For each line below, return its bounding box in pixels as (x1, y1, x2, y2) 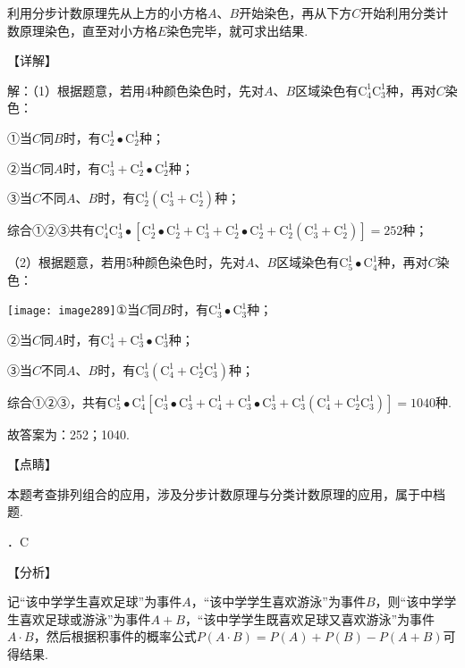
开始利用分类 (360, 4, 436, 21)
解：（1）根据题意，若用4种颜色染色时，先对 (7, 80, 264, 99)
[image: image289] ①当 (7, 300, 140, 319)
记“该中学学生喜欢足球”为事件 (7, 592, 182, 611)
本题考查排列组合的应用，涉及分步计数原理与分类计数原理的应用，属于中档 (7, 484, 445, 503)
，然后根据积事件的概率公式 (33, 627, 197, 646)
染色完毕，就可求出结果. (166, 21, 309, 39)
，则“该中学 (375, 592, 444, 611)
